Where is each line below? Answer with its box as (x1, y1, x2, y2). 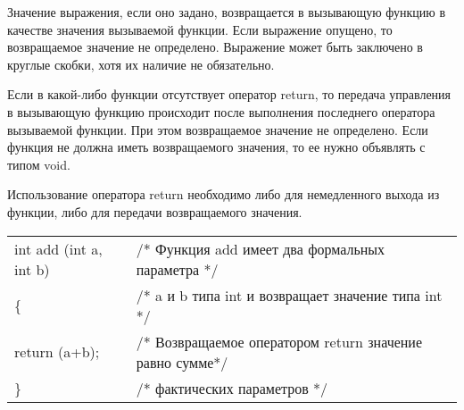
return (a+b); (14, 341, 100, 363)
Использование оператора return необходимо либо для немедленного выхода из (7, 185, 440, 204)
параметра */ (136, 258, 219, 280)
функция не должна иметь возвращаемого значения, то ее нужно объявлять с (7, 138, 426, 156)
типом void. (7, 155, 70, 173)
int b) (14, 258, 50, 280)
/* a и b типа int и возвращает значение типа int (136, 284, 443, 305)
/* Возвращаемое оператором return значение (136, 331, 423, 352)
